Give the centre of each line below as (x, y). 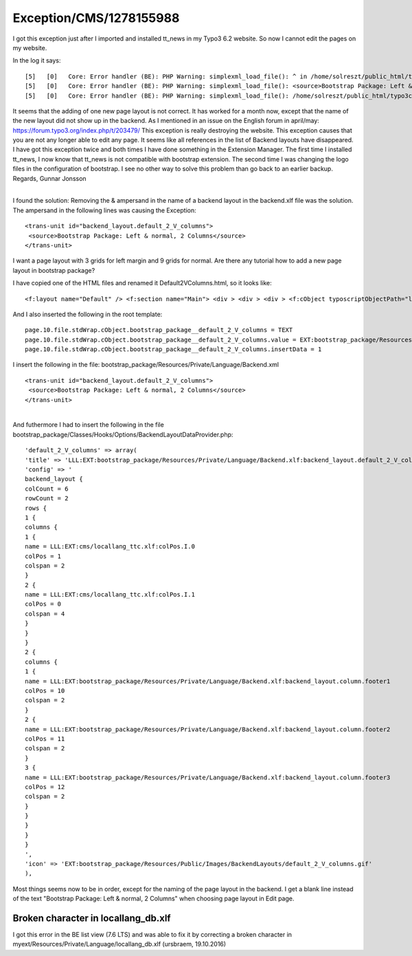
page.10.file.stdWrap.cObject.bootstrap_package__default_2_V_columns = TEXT (159, 330)
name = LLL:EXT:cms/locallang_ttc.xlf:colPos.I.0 (110, 547)
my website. (30, 47)
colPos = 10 (45, 690)
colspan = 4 (45, 614)
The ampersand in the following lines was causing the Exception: (105, 210)
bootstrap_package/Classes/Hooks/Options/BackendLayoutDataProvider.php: (123, 434)
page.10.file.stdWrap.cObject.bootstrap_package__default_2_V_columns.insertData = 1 (173, 349)
